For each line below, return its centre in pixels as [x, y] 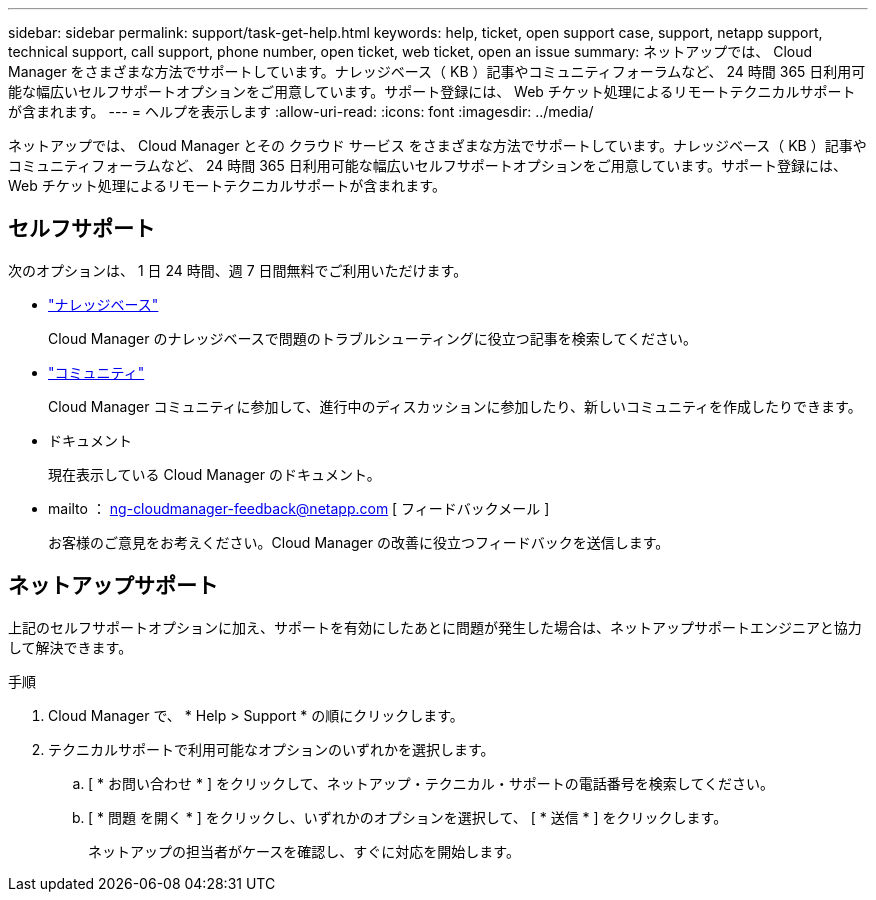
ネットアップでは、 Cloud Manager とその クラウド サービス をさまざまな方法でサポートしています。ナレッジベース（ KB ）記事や [437, 145]
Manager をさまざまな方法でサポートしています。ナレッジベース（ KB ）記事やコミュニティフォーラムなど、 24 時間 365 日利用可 [437, 71]
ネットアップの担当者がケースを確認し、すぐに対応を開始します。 [304, 851]
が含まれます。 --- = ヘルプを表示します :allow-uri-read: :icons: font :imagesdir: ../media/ [301, 111]
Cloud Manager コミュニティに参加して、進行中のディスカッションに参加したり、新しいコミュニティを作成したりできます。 [455, 406]
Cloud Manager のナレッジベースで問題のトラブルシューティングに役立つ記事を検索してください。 [373, 338]
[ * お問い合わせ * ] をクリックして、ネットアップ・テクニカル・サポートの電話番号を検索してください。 [431, 783]
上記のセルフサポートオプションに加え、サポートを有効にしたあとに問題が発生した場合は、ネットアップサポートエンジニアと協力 [435, 627]
